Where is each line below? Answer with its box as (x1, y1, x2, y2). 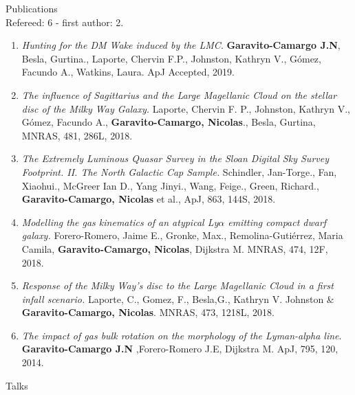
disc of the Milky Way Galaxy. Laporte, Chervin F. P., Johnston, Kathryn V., (21, 101, 350, 115)
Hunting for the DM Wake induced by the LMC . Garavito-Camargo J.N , (21, 38, 341, 52)
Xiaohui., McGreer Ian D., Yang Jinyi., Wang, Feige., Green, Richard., (21, 178, 319, 192)
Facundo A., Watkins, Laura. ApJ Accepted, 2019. (21, 65, 235, 79)
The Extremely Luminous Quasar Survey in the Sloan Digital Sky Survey (21, 151, 329, 166)
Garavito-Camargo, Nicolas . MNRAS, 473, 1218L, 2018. (21, 305, 275, 319)
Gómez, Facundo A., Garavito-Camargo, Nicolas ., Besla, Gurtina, (21, 115, 316, 129)
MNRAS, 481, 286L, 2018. (21, 128, 133, 142)
